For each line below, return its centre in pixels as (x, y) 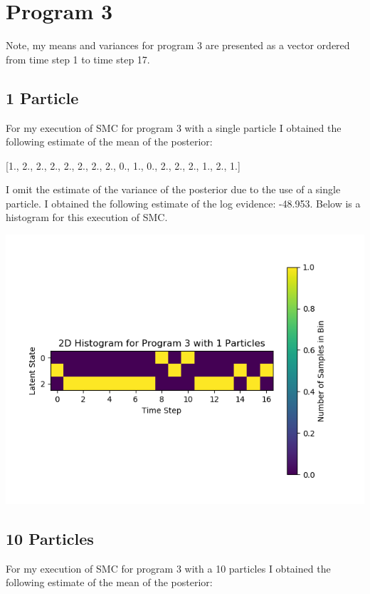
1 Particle (42, 97)
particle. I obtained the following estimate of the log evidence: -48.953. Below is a (183, 203)
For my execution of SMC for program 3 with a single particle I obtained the (174, 127)
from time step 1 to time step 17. (78, 59)
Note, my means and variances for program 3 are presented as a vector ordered (178, 45)
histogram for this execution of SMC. (87, 217)
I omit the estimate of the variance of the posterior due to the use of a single (173, 189)
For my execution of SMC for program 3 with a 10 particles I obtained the (168, 568)
